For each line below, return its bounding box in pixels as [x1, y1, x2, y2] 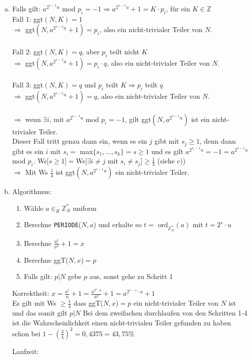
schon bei [12, 328, 41, 338]
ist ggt [56, 167, 75, 177]
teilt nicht [109, 46, 139, 56]
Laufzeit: [12, 346, 39, 356]
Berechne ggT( [24, 254, 69, 265]
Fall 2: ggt [12, 46, 43, 56]
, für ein [166, 3, 190, 13]
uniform [73, 202, 97, 213]
